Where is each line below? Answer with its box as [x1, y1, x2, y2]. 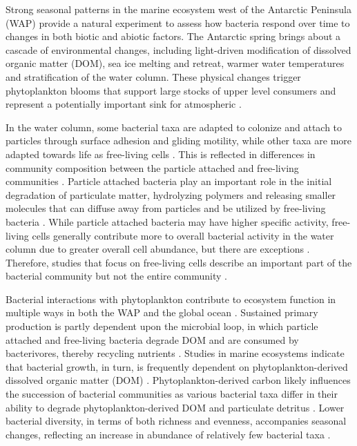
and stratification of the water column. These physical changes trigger [6, 69, 301, 84]
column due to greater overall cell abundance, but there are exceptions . [6, 242, 310, 256]
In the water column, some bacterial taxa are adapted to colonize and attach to [6, 119, 342, 134]
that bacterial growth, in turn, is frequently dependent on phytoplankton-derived [6, 359, 348, 374]
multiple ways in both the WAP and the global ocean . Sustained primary [6, 305, 318, 320]
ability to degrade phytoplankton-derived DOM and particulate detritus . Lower [6, 400, 345, 414]
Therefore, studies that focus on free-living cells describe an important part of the [6, 255, 352, 269]
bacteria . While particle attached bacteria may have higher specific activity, [6, 214, 329, 229]
